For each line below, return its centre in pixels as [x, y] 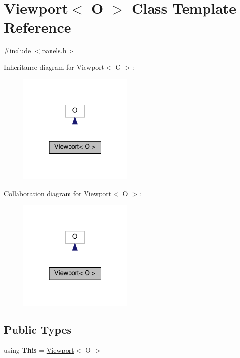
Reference [38, 27]
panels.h [54, 50]
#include [17, 50]
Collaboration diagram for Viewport [58, 193]
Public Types [38, 329]
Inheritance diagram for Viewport [54, 66]
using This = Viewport [39, 349]
